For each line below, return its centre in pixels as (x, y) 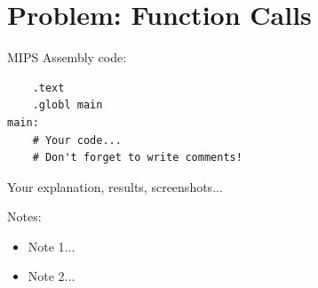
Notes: (24, 216)
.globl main (68, 105)
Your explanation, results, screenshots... (115, 186)
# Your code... (77, 140)
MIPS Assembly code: (67, 57)
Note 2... (52, 276)
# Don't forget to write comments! (137, 158)
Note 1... (52, 246)
